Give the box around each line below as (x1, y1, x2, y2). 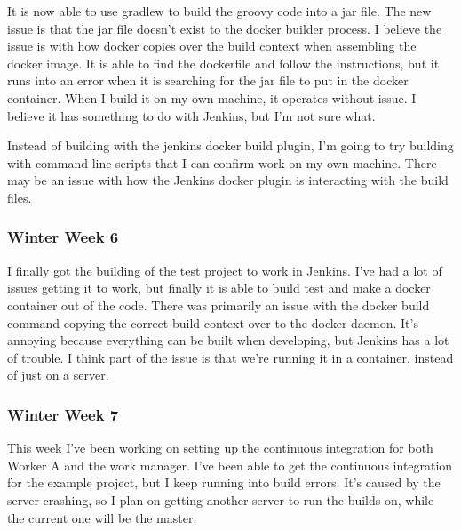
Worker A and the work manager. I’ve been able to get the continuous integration (7, 455, 453, 474)
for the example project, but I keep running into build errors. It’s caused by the (7, 473, 441, 492)
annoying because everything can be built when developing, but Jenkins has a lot (7, 331, 449, 349)
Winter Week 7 (7, 403, 119, 425)
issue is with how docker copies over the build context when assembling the (7, 36, 417, 55)
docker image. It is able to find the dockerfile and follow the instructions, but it (7, 53, 440, 72)
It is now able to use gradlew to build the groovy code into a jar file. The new (7, 2, 432, 20)
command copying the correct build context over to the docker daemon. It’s (7, 313, 418, 332)
